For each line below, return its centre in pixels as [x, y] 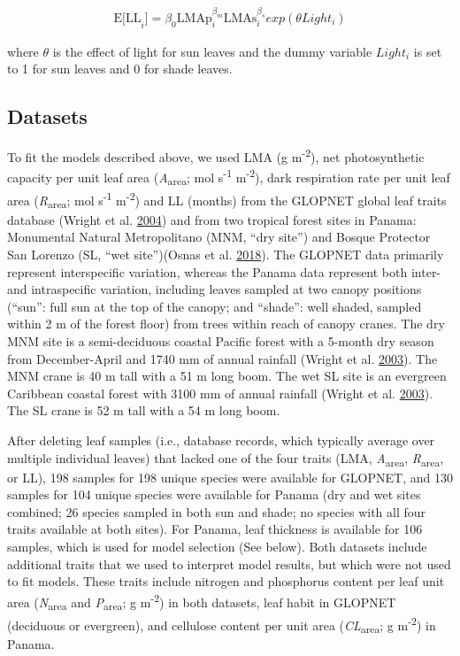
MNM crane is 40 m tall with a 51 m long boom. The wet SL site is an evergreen [227, 376]
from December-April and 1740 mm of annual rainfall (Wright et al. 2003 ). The [222, 358]
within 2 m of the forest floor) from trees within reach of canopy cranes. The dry [226, 324]
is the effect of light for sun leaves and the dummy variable [212, 51]
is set [428, 51]
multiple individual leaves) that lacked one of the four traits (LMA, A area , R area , [226, 459]
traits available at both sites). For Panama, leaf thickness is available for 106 [215, 529]
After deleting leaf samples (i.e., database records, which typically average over [221, 440]
